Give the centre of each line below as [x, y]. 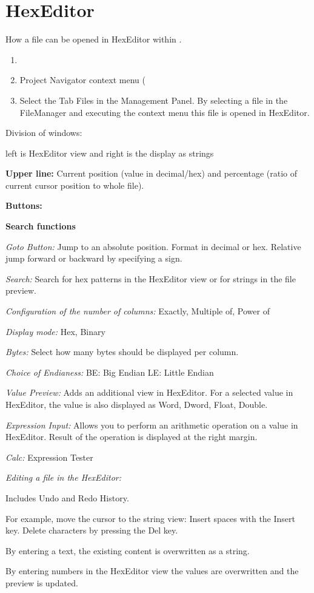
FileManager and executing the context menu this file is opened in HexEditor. [165, 112]
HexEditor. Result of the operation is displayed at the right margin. [132, 437]
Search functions [41, 226]
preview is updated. [42, 582]
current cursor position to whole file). [75, 185]
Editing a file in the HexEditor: [64, 477]
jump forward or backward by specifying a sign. [94, 258]
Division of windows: [44, 133]
